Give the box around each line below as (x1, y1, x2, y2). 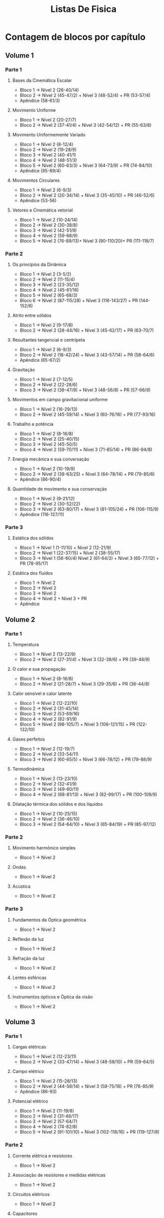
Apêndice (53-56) (19, 197, 57, 203)
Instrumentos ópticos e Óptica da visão (12, 993, 93, 999)
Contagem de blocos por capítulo (5, 31, 146, 43)
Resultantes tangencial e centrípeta (12, 337, 85, 343)
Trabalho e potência (12, 421, 54, 427)
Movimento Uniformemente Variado (12, 132, 86, 138)
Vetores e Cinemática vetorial (12, 207, 73, 213)
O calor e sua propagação (12, 666, 66, 672)
